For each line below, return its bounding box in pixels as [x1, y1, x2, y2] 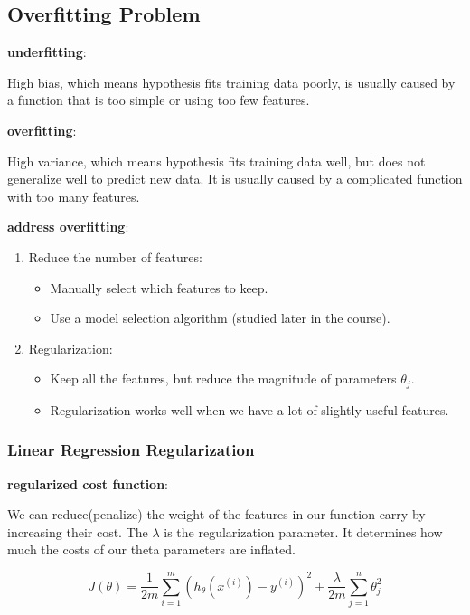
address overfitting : [7, 217, 129, 236]
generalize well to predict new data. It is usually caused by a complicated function [7, 169, 463, 188]
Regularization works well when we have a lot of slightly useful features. [50, 400, 449, 419]
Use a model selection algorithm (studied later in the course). [50, 308, 390, 327]
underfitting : [7, 43, 87, 61]
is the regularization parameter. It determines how [164, 522, 443, 541]
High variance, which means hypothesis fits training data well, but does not [7, 151, 426, 170]
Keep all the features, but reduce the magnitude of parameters [50, 369, 397, 388]
